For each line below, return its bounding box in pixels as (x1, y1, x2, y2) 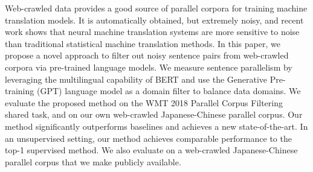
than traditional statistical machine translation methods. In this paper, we (5, 37, 280, 49)
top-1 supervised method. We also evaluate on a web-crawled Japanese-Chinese (5, 144, 298, 156)
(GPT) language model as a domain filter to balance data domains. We (36, 84, 301, 97)
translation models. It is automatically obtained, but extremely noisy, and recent (5, 13, 304, 26)
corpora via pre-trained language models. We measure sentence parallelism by (5, 60, 292, 73)
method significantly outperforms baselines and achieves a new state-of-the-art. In (5, 119, 308, 132)
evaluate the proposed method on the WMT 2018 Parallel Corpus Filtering (5, 96, 283, 109)
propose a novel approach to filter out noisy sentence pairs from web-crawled (5, 49, 289, 62)
